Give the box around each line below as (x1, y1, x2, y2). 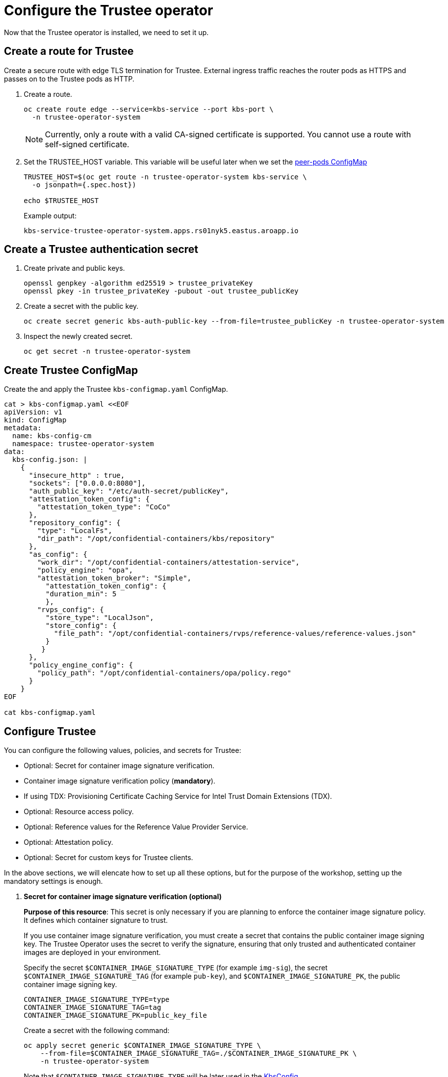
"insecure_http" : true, (29, 471, 125, 480)
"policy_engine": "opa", (37, 566, 133, 575)
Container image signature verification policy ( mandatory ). (24, 777, 215, 786)
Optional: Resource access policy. (24, 807, 134, 816)
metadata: (4, 424, 41, 432)
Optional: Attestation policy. (24, 838, 113, 847)
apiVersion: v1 (4, 408, 63, 416)
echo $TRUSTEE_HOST (24, 196, 99, 205)
